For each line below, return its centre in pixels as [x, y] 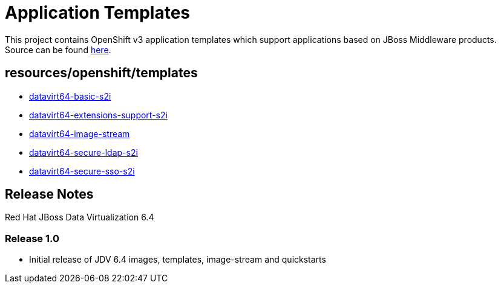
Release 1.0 [32, 238]
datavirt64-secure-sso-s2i [82, 171]
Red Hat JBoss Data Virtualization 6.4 [80, 217]
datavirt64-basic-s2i [70, 96]
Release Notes [49, 194]
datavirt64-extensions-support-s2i [98, 115]
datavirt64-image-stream [80, 133]
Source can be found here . [58, 50]
